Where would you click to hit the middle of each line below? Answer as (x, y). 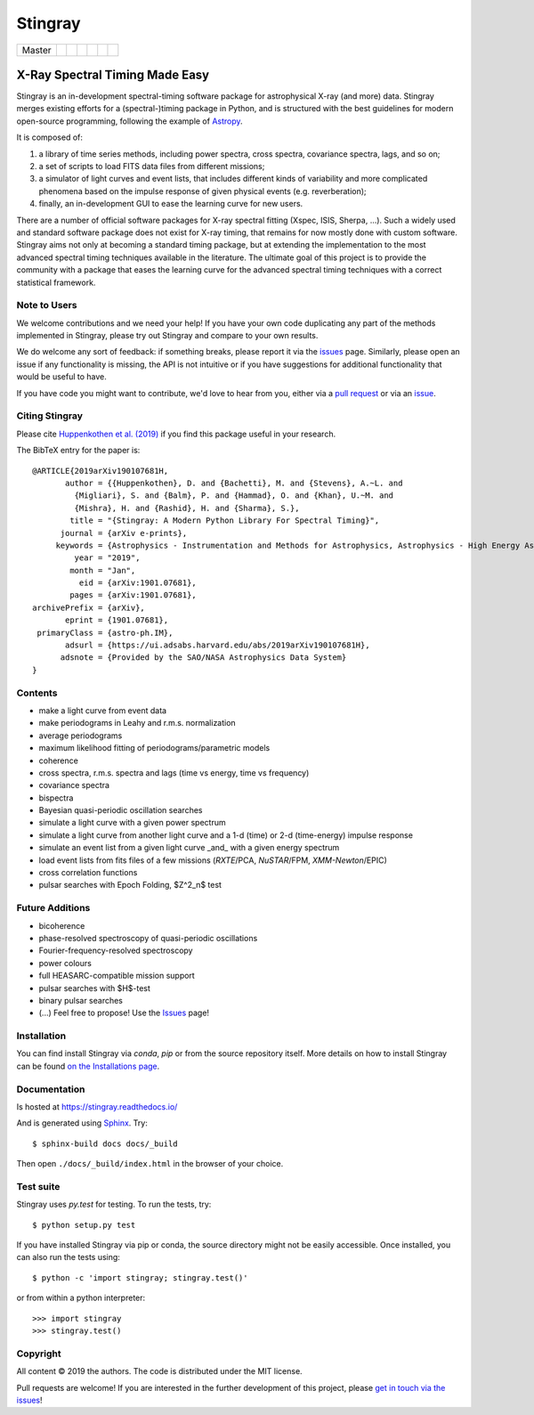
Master (37, 50)
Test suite (38, 1186)
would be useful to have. (61, 377)
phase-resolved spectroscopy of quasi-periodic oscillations (148, 938)
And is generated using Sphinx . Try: (82, 1123)
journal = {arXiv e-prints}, (124, 533)
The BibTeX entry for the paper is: (78, 451)
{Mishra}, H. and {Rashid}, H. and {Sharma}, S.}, (187, 508)
